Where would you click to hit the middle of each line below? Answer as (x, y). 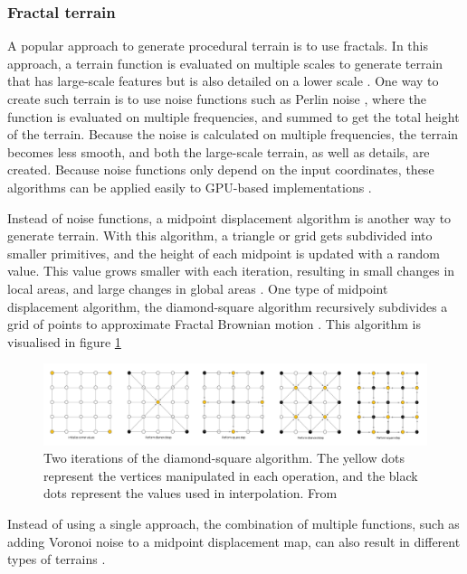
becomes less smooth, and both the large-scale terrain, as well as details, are (219, 151)
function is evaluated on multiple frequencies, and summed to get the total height (233, 116)
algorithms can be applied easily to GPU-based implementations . (190, 187)
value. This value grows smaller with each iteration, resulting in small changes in (231, 271)
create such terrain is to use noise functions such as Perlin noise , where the (217, 99)
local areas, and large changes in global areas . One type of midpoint (198, 288)
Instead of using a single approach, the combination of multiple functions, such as (233, 523)
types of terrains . (57, 559)
